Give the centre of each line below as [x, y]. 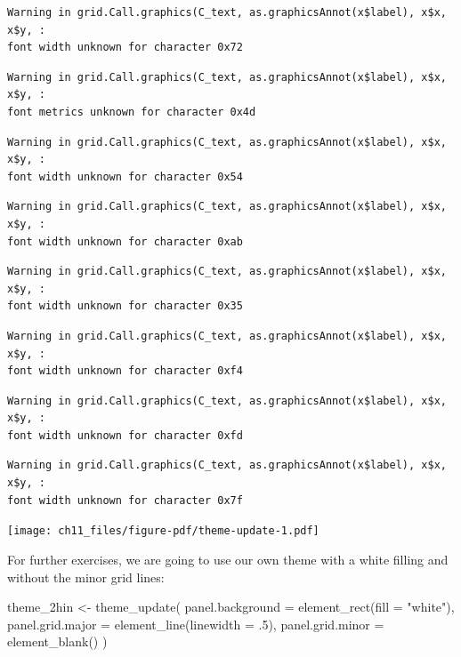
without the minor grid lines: [86, 577]
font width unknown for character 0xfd [125, 435]
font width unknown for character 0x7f [125, 500]
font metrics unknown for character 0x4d [132, 112]
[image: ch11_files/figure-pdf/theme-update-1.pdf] [163, 531]
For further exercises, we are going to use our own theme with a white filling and [228, 559]
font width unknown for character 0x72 [125, 48]
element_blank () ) [57, 641]
